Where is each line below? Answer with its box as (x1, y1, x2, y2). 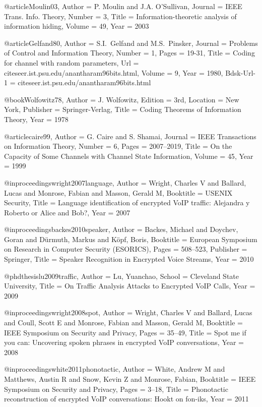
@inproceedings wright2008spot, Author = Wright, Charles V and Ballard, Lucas (4, 307, 252, 318)
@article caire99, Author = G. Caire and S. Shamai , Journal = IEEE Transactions (4, 131, 256, 141)
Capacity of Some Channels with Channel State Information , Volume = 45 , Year (4, 150, 253, 161)
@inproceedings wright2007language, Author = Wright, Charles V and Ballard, (4, 177, 246, 188)
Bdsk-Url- (225, 67, 255, 78)
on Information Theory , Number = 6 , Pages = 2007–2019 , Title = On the (4, 141, 232, 151)
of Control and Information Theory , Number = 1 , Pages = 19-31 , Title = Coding (4, 47, 255, 58)
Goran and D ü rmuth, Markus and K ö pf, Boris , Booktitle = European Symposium (4, 234, 257, 244)
